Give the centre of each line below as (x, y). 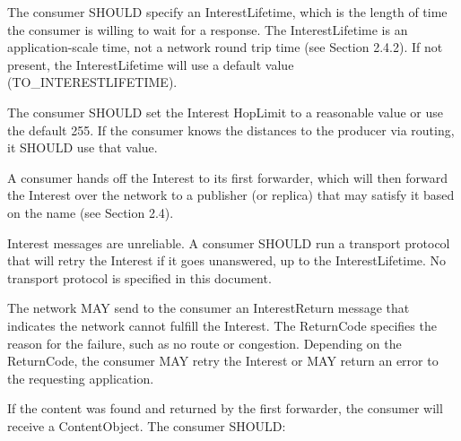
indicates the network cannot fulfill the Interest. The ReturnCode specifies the (222, 325)
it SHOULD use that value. (83, 147)
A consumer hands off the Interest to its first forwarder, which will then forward (228, 177)
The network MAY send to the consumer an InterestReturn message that (209, 308)
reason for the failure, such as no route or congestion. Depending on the (204, 343)
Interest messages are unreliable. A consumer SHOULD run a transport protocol (229, 242)
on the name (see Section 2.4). (91, 212)
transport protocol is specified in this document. (139, 277)
